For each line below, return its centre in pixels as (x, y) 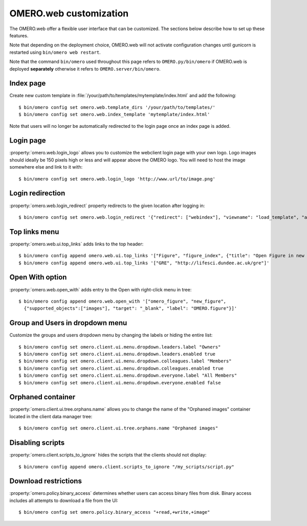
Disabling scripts (37, 443)
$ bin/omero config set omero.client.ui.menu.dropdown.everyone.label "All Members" (128, 375)
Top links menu (34, 232)
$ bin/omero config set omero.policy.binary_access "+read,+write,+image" (114, 512)
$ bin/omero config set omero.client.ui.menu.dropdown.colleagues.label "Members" (125, 361)
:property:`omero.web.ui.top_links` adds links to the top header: (76, 244)
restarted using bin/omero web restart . (55, 52)
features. (19, 35)
